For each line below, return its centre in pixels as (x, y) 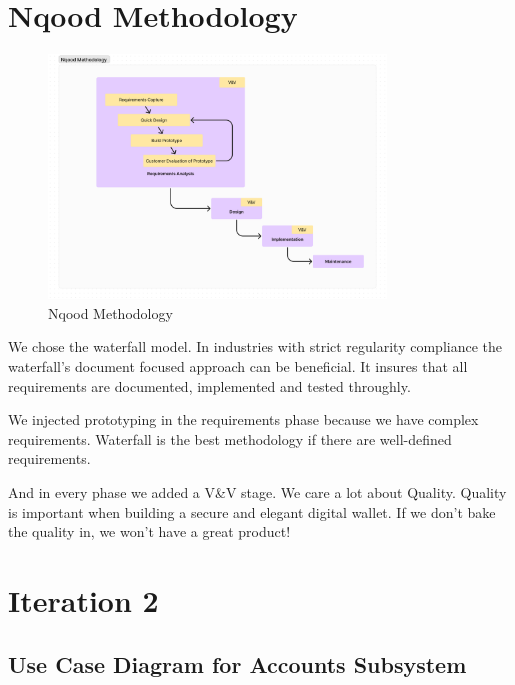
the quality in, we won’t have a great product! (149, 531)
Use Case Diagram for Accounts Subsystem (237, 663)
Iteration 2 (83, 599)
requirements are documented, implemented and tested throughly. (209, 385)
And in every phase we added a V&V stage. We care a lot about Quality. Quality (257, 491)
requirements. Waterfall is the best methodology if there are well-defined (230, 438)
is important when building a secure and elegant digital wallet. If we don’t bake (252, 511)
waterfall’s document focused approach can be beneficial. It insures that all (238, 366)
